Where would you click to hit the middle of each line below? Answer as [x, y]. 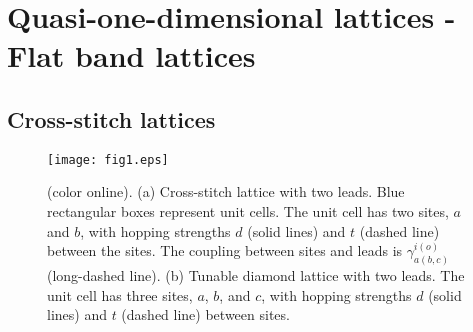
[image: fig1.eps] [108, 159]
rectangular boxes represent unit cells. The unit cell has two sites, [248, 211]
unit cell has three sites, [120, 294]
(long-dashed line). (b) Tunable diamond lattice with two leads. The [256, 275]
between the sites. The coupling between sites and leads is [225, 250]
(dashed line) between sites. [205, 314]
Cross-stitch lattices [111, 118]
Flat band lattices [131, 55]
